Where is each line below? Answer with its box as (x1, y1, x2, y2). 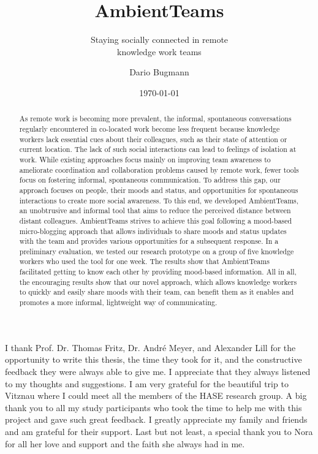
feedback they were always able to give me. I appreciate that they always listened (5, 365, 311, 377)
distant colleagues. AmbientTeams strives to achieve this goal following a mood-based (19, 215, 292, 225)
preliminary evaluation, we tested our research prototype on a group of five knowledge (19, 246, 294, 256)
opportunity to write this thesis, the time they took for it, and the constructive (5, 353, 302, 366)
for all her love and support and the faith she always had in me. (5, 437, 245, 450)
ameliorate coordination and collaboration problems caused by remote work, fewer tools (19, 164, 299, 175)
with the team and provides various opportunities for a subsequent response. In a (19, 236, 279, 246)
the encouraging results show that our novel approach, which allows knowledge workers (19, 276, 297, 287)
